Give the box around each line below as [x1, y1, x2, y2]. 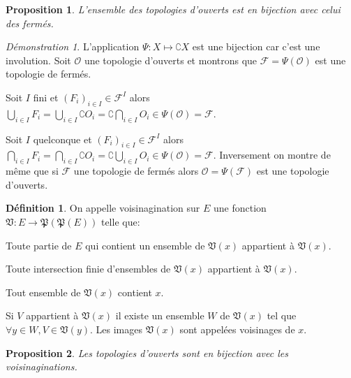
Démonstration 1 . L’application [6, 39, 140, 54]
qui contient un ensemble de [85, 238, 205, 252]
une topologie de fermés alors [73, 163, 199, 178]
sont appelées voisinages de [179, 321, 295, 336]
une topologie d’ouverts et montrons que [84, 52, 257, 67]
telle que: [100, 214, 140, 228]
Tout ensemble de [6, 284, 81, 299]
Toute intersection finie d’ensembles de [6, 261, 171, 276]
